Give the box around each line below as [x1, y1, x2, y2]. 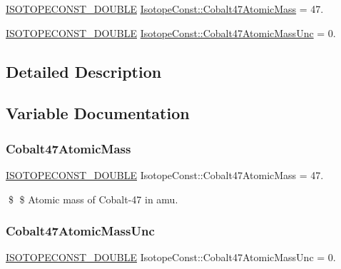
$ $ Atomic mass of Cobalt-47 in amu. [8, 191, 178, 206]
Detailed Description [6, 60, 162, 82]
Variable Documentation [6, 102, 190, 124]
